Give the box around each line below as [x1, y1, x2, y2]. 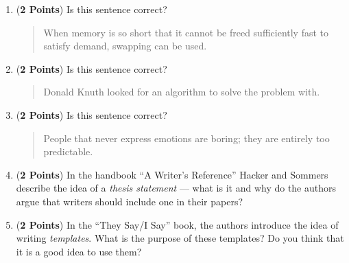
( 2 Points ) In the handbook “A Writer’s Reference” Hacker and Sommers [16, 167, 328, 181]
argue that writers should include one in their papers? [16, 194, 243, 208]
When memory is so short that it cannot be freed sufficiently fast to [43, 25, 329, 39]
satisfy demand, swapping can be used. [43, 38, 207, 53]
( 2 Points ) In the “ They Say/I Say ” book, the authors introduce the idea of [16, 217, 339, 231]
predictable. [43, 144, 93, 159]
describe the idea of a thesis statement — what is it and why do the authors [16, 181, 337, 195]
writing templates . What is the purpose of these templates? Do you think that [16, 231, 344, 245]
